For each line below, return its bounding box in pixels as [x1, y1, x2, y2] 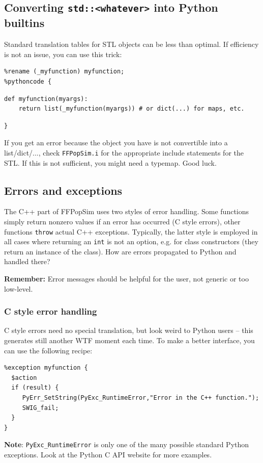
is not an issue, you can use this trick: [4, 48, 122, 59]
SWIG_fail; [22, 404, 59, 411]
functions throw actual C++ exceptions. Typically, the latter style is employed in [4, 226, 258, 237]
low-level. [4, 283, 33, 294]
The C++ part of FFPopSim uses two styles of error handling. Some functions [4, 206, 249, 217]
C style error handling [4, 305, 97, 318]
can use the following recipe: [4, 345, 93, 355]
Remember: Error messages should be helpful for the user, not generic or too [4, 273, 249, 284]
